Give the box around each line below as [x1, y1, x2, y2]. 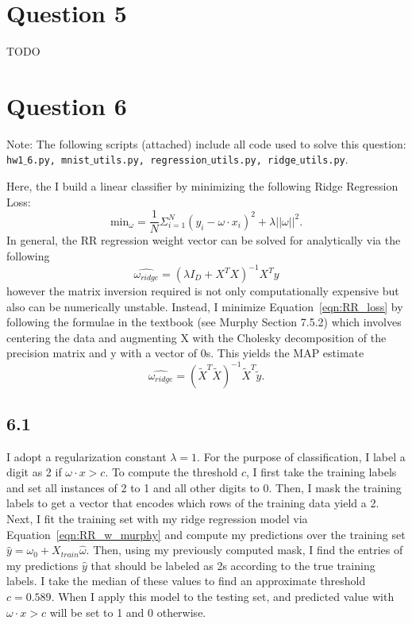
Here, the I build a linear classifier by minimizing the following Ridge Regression [6, 178, 399, 195]
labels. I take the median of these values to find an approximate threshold [6, 572, 366, 589]
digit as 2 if [6, 464, 62, 480]
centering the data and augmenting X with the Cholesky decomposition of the [6, 329, 387, 345]
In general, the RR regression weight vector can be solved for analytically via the [6, 232, 401, 248]
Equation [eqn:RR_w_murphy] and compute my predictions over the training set [6, 526, 406, 542]
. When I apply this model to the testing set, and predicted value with [51, 588, 395, 605]
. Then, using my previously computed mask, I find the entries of [86, 541, 403, 558]
